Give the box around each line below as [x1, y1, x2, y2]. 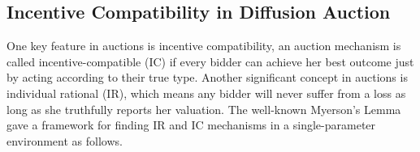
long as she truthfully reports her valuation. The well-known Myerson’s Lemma [6, 100, 401, 117]
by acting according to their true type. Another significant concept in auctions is [6, 69, 408, 86]
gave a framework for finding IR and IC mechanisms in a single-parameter [6, 116, 376, 133]
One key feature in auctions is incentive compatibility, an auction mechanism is [6, 37, 401, 54]
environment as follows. [6, 132, 123, 149]
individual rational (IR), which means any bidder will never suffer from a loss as [6, 84, 406, 101]
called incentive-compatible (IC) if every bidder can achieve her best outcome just [6, 53, 414, 70]
